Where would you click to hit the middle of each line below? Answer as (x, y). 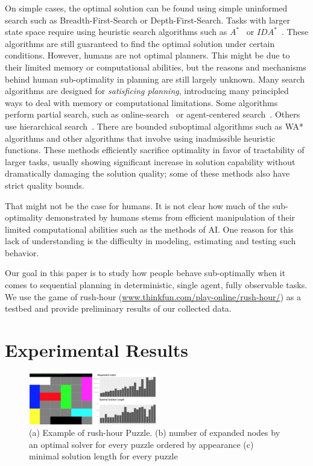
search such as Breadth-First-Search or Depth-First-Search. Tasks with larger (147, 20)
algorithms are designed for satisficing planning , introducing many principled (147, 91)
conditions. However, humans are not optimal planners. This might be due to (147, 55)
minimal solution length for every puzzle (103, 456)
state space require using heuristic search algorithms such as (116, 32)
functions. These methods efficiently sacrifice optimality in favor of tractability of (155, 150)
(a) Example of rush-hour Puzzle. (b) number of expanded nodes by (155, 433)
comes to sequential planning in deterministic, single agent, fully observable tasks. (156, 285)
